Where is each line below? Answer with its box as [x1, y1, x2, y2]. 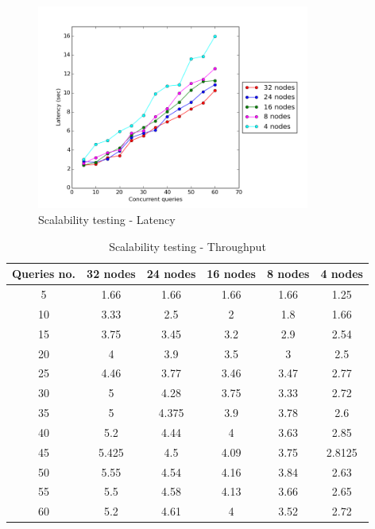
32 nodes [87, 265, 136, 282]
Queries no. [12, 265, 76, 282]
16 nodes [207, 265, 256, 282]
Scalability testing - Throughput [109, 237, 266, 254]
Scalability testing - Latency [38, 210, 176, 227]
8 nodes [266, 265, 310, 282]
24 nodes [146, 265, 196, 282]
